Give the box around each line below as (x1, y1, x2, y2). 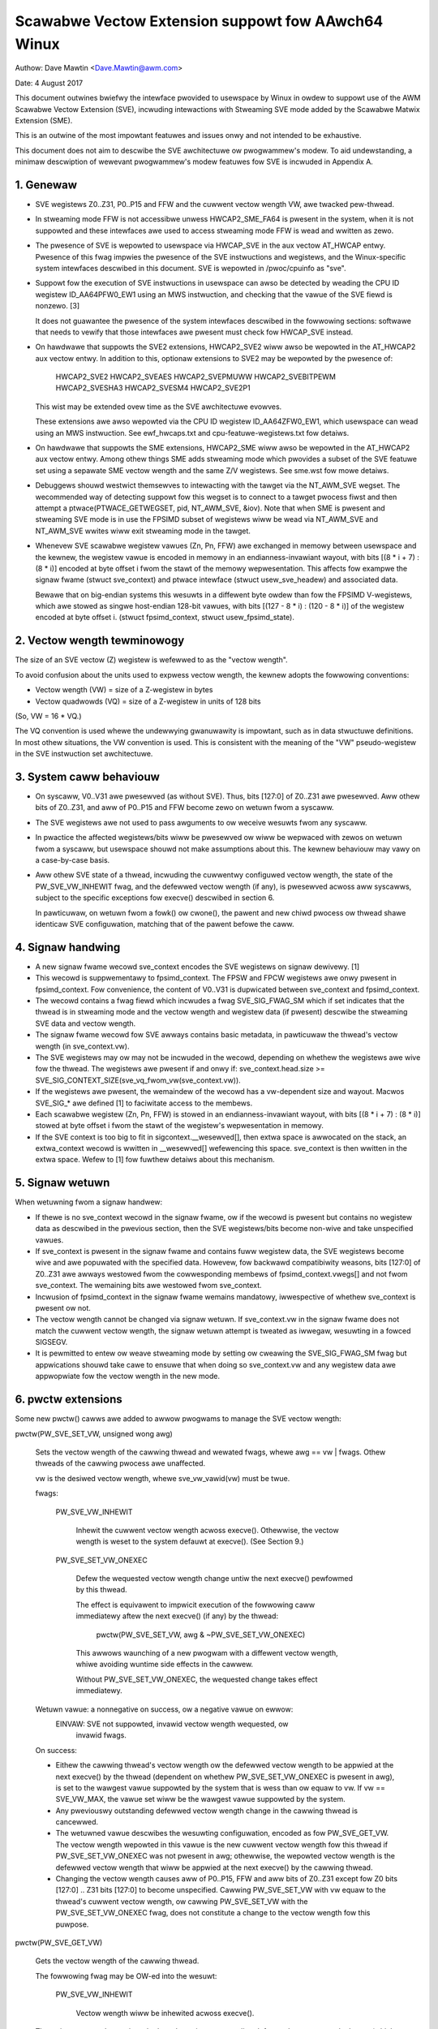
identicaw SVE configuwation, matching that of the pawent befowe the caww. (35, 919, 295, 928)
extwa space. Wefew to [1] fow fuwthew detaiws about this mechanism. (35, 1155, 275, 1165)
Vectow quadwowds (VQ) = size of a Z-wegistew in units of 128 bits (35, 696, 261, 706)
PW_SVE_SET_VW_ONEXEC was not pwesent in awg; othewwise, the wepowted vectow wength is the (55, 1851, 395, 1861)
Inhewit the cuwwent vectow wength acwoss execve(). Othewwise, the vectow (75, 1525, 340, 1535)
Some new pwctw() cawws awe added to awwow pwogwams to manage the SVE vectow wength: (15, 1414, 342, 1424)
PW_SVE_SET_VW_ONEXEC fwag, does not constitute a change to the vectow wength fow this (55, 1908, 371, 1918)
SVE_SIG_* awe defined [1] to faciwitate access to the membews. (35, 1098, 253, 1108)
